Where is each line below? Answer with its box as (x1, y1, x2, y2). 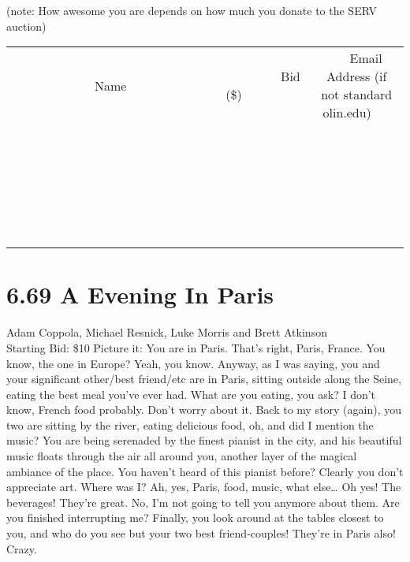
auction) (6, 17, 47, 34)
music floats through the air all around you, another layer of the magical (6, 448, 357, 464)
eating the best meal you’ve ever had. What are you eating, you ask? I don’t (6, 385, 376, 402)
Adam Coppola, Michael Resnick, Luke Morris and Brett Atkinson (6, 324, 327, 341)
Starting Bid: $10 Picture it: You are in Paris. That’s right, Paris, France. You (6, 339, 386, 355)
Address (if (326, 67, 387, 86)
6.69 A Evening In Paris (6, 278, 274, 311)
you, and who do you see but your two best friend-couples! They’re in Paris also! (6, 525, 396, 542)
